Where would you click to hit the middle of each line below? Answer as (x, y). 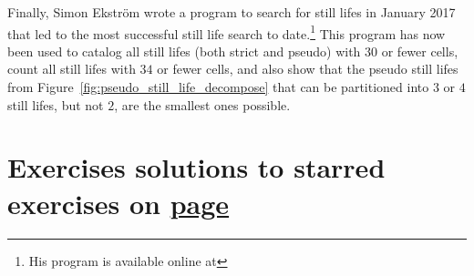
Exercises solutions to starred (196, 167)
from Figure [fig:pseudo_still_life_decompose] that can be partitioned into (218, 87)
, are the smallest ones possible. (202, 104)
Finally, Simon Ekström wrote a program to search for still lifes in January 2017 (232, 12)
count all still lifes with (72, 69)
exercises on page (118, 203)
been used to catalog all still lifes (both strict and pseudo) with (184, 51)
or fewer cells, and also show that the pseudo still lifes (308, 69)
